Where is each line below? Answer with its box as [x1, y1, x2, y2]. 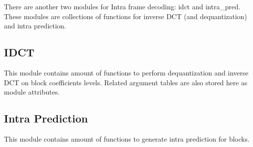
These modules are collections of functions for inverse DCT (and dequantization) [4, 11, 247, 21]
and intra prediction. [4, 21, 66, 31]
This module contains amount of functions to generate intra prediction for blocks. [4, 133, 250, 144]
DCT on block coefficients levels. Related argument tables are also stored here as [4, 77, 248, 87]
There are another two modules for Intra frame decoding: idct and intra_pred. [4, 1, 241, 11]
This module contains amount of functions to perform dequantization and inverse [4, 67, 249, 77]
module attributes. [4, 87, 60, 97]
